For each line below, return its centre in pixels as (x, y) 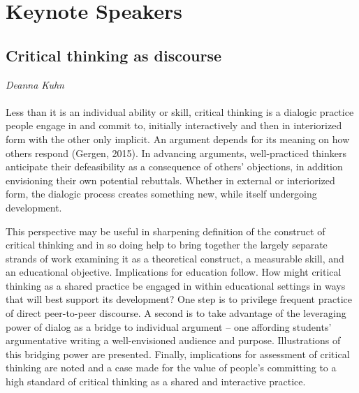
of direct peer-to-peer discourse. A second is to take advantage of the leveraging (176, 313)
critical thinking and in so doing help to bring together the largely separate (167, 245)
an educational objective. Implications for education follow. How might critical (174, 272)
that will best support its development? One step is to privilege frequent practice (179, 299)
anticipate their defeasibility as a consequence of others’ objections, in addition (174, 166)
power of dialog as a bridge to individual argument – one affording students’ (169, 326)
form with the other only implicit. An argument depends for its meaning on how (178, 139)
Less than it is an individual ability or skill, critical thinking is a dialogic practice (180, 111)
